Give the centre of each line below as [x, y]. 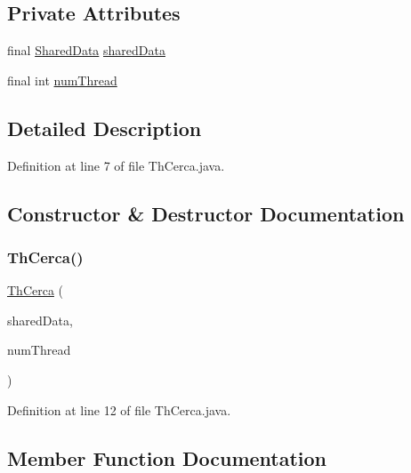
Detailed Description [105, 128]
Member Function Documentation [167, 457]
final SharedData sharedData [86, 50]
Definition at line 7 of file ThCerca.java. [116, 165]
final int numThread [62, 80]
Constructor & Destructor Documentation [206, 213]
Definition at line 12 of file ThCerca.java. [119, 409]
